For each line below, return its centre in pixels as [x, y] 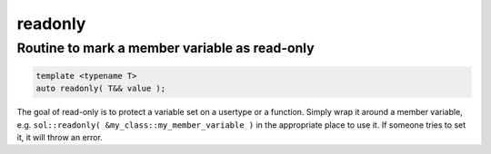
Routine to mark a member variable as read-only [165, 48]
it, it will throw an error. [60, 137]
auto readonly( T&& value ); [101, 89]
